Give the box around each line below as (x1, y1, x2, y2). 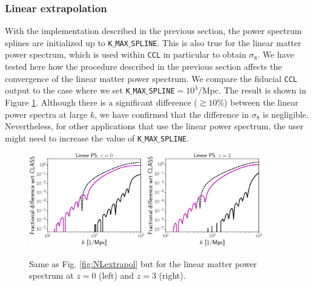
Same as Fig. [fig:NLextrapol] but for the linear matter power (29, 257, 257, 270)
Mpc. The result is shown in (202, 84, 306, 97)
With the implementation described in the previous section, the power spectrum (5, 24, 302, 37)
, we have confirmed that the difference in (94, 107, 249, 120)
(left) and (99, 269, 134, 282)
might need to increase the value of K (5, 131, 142, 144)
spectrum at (29, 269, 74, 282)
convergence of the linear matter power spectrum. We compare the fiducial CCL (5, 72, 297, 84)
